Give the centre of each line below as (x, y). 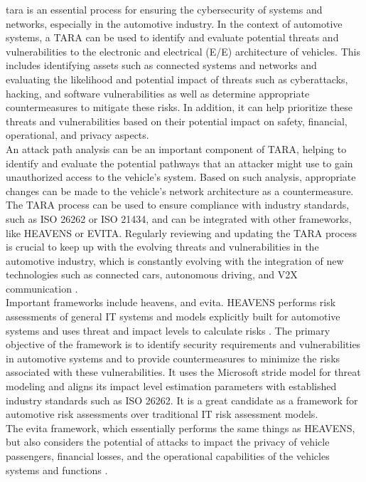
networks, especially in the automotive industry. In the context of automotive (174, 23)
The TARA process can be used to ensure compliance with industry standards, (178, 205)
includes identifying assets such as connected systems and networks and (161, 65)
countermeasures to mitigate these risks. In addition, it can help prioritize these (179, 107)
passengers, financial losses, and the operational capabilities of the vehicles (168, 456)
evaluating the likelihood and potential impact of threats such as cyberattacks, (177, 79)
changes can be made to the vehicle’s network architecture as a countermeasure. (180, 190)
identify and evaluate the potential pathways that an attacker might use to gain (179, 163)
